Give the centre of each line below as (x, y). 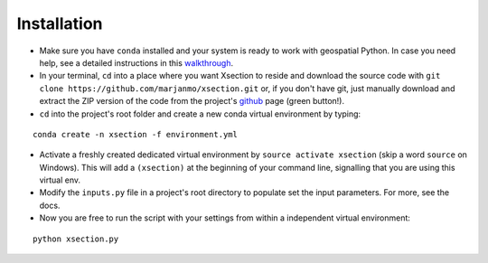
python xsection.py (76, 239)
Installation (60, 23)
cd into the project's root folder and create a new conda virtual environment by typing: (200, 114)
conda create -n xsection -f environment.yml (136, 134)
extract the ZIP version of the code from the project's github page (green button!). (192, 101)
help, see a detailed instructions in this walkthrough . (136, 62)
